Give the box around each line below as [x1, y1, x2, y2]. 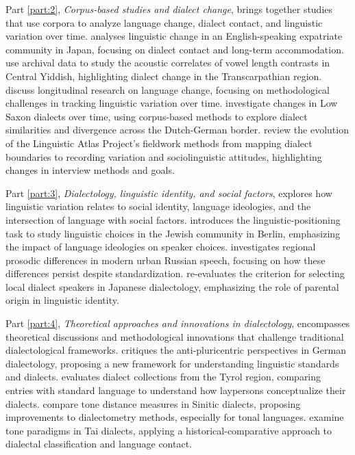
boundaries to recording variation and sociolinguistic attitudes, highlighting [5, 149, 322, 164]
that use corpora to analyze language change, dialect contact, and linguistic [5, 15, 323, 29]
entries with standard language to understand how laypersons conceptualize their [5, 383, 346, 398]
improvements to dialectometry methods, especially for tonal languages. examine [5, 410, 344, 424]
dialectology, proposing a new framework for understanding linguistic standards [5, 356, 339, 370]
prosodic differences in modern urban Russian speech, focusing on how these [5, 252, 326, 267]
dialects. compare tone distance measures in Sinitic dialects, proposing [5, 396, 301, 411]
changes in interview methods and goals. [5, 163, 175, 177]
